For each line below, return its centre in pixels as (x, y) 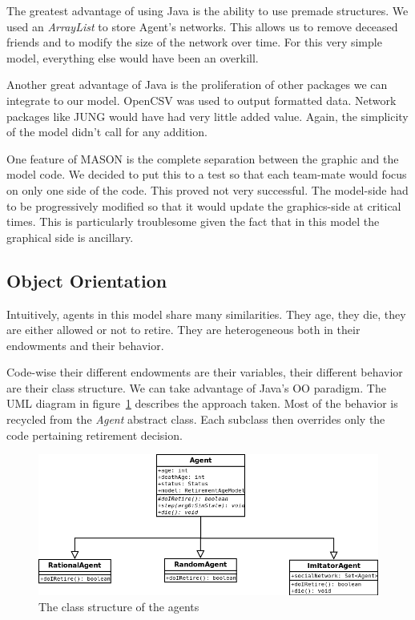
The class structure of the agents (119, 607)
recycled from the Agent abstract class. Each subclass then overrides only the (196, 419)
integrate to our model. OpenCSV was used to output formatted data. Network (201, 100)
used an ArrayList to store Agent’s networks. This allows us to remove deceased (202, 26)
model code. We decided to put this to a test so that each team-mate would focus (207, 174)
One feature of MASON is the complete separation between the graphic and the (203, 158)
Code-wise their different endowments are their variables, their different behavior (205, 372)
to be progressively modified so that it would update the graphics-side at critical (204, 205)
